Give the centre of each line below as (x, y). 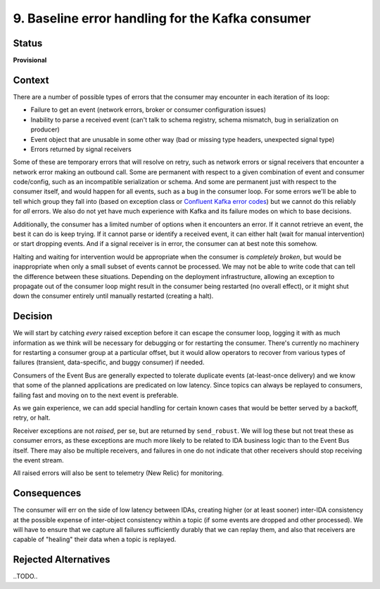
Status (28, 43)
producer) (45, 129)
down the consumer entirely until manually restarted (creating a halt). (113, 296)
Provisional (30, 60)
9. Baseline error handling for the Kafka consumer (162, 18)
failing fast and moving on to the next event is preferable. (96, 395)
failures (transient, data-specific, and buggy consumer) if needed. (109, 363)
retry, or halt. (32, 418)
